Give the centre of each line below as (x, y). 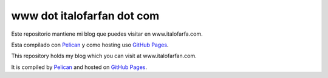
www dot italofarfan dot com (85, 16)
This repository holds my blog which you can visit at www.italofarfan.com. (104, 56)
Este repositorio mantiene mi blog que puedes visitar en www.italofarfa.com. (107, 34)
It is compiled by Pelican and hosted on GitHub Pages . (79, 67)
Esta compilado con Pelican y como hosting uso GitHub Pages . (90, 45)
